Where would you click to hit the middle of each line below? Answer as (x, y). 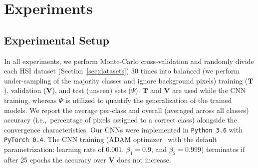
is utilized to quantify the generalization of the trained (149, 100)
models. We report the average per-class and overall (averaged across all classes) (127, 110)
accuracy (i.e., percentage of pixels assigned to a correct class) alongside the (121, 120)
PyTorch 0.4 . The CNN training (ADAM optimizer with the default (111, 139)
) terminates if (223, 149)
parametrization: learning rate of (54, 149)
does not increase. (144, 159)
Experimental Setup (57, 40)
